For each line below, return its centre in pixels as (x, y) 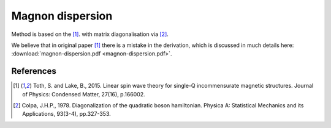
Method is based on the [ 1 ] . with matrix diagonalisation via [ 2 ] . (90, 34)
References (34, 71)
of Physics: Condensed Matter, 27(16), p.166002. (84, 94)
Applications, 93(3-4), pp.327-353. (67, 114)
